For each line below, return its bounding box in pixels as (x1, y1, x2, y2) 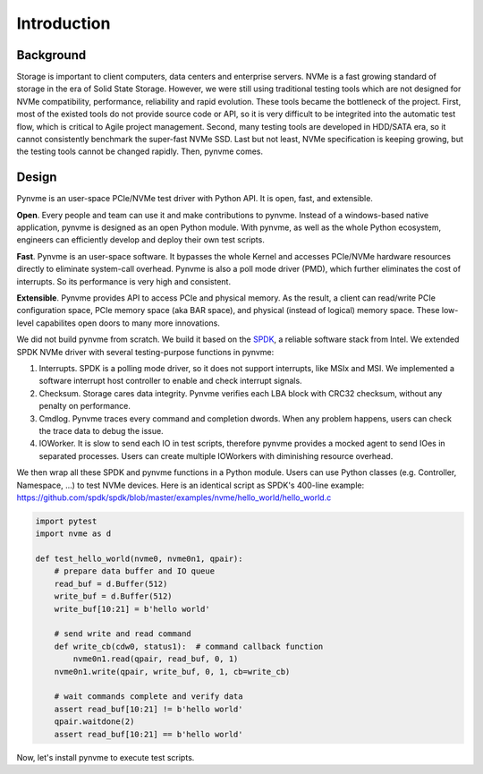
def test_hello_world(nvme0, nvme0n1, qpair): (35, 554, 243, 564)
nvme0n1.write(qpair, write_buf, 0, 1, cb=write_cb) (54, 667, 291, 676)
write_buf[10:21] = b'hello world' (54, 604, 210, 614)
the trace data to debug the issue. (38, 425, 165, 436)
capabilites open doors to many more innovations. (36, 318, 221, 328)
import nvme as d (35, 529, 112, 539)
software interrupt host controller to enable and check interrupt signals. (38, 376, 303, 387)
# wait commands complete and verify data (54, 692, 243, 702)
